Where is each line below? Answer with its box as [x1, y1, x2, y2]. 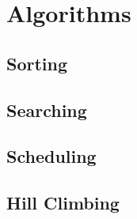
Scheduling [6, 144, 97, 168]
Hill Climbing [6, 191, 120, 215]
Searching [6, 97, 87, 122]
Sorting [6, 51, 68, 75]
